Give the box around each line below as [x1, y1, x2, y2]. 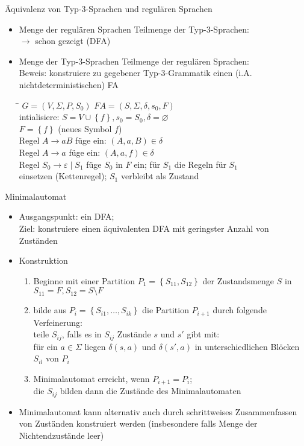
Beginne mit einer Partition [33, 274, 135, 287]
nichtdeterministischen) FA [19, 78, 119, 91]
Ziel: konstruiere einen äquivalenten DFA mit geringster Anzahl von [19, 221, 269, 234]
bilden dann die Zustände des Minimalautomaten [60, 384, 241, 397]
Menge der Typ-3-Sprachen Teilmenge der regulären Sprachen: [19, 54, 249, 67]
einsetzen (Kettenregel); [19, 170, 107, 182]
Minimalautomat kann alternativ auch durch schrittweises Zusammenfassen [19, 405, 297, 418]
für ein [33, 340, 58, 352]
